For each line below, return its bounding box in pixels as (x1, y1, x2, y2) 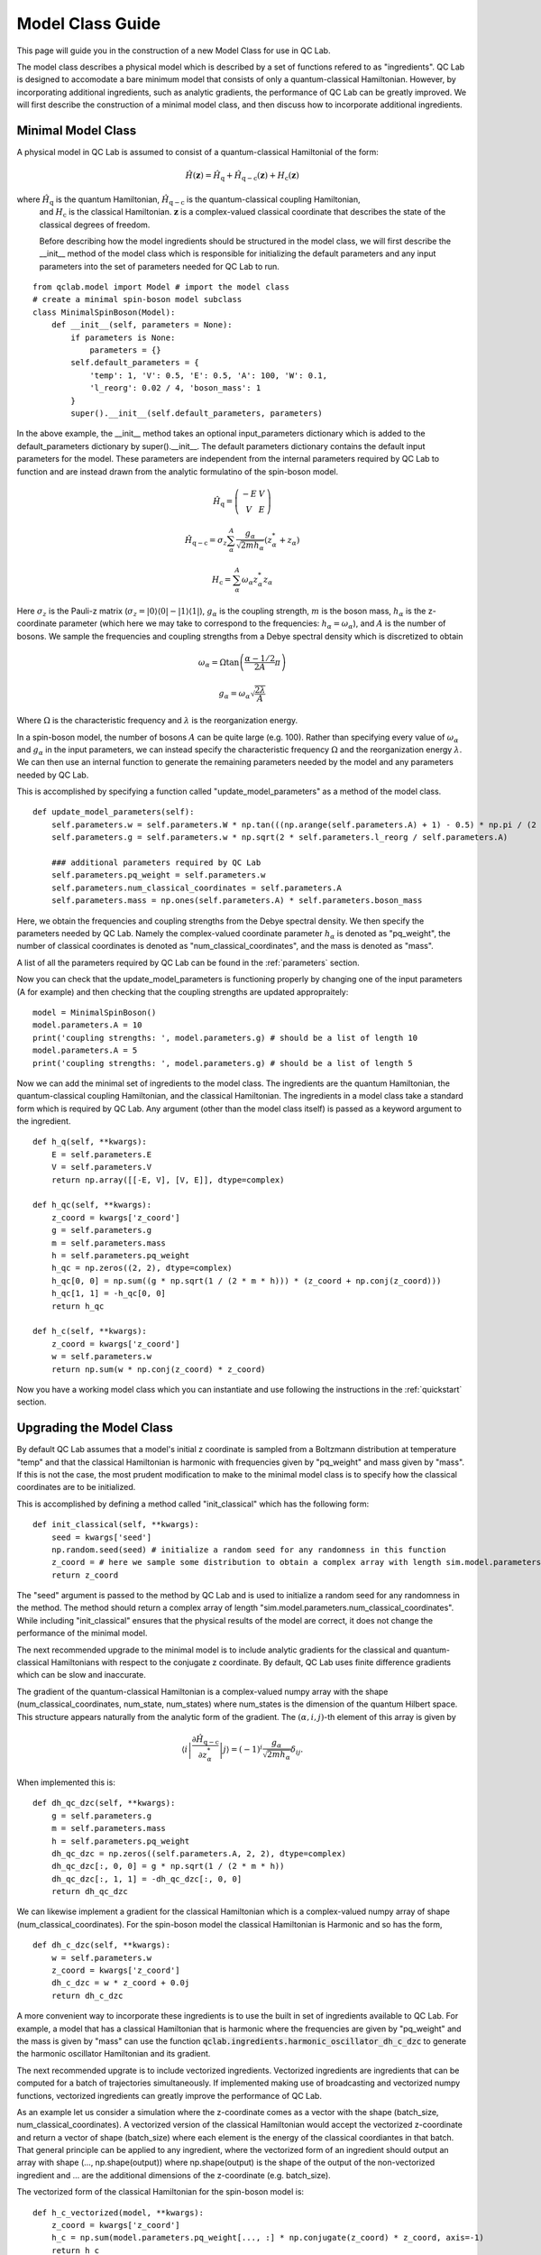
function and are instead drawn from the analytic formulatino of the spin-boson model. (16, 465, 339, 477)
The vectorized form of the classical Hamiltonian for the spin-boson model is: (16, 2186, 305, 2197)
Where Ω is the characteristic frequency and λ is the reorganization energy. (16, 715, 298, 726)
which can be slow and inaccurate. (16, 1670, 146, 1680)
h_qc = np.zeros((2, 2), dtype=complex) (50, 1263, 234, 1274)
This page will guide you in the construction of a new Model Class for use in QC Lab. (16, 45, 331, 56)
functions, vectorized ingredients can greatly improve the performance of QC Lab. (16, 2090, 322, 2101)
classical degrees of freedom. (39, 219, 151, 230)
